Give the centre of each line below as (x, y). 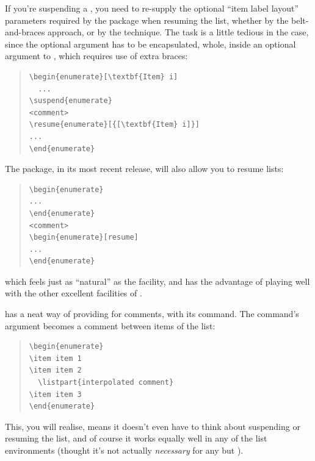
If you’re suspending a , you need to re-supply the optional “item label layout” (152, 8)
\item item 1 (55, 358)
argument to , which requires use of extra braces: (96, 56)
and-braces (25, 32)
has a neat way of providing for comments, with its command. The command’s (152, 314)
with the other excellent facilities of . (74, 293)
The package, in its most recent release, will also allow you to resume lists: (144, 169)
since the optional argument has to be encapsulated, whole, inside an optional (150, 44)
